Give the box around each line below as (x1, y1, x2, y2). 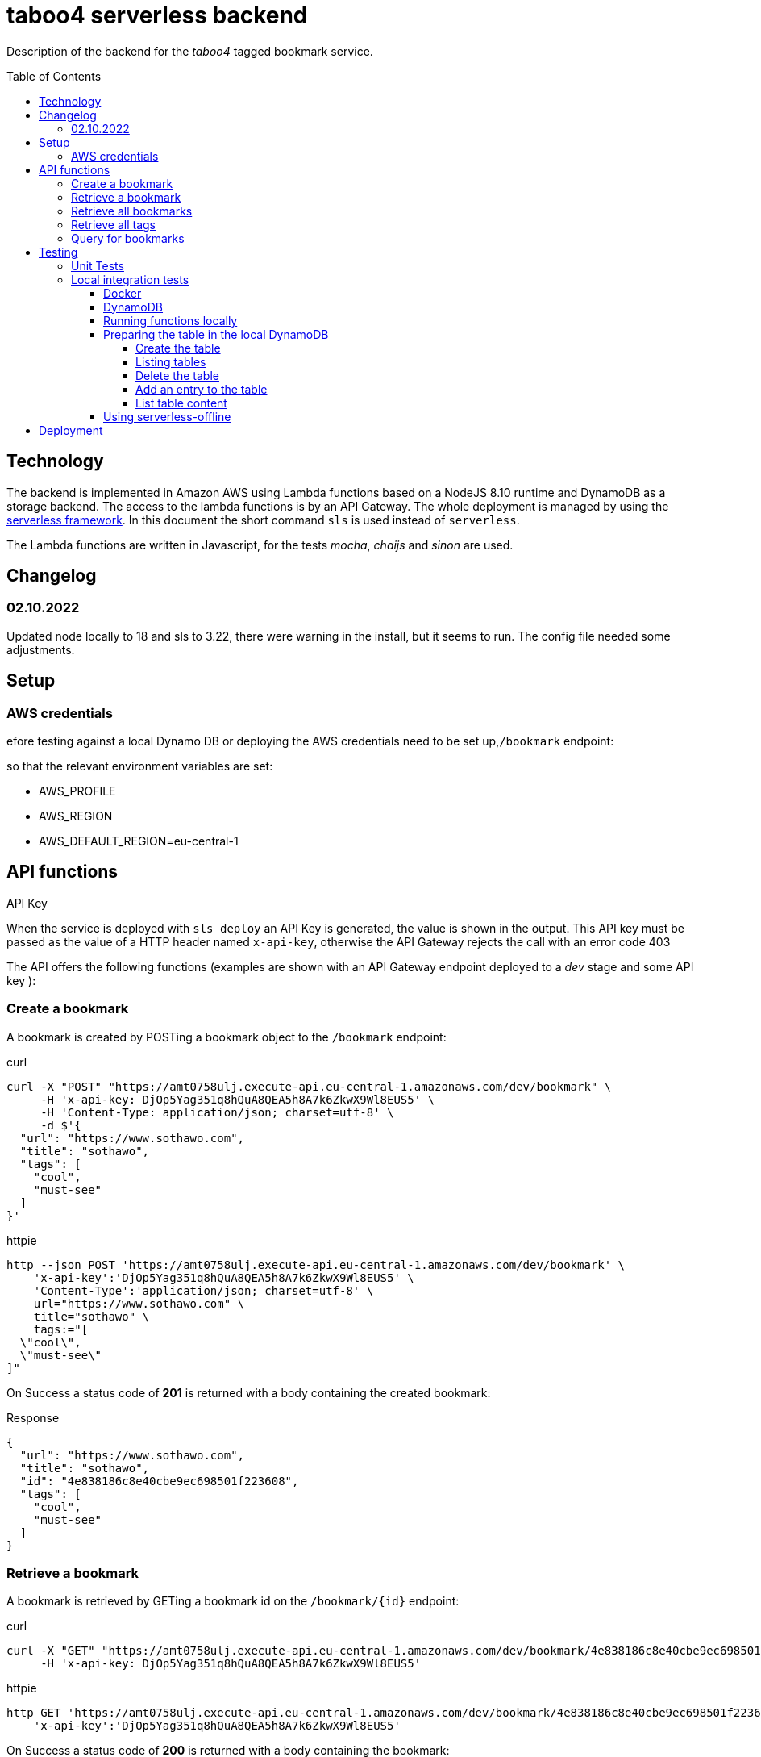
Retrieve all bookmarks (71, 203, 193, 218)
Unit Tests (71, 258, 124, 273)
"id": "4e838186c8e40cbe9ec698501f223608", (19, 1474, 299, 1488)
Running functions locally (103, 313, 238, 328)
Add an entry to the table (135, 382, 268, 396)
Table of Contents (6, 69, 102, 83)
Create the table (135, 340, 221, 355)
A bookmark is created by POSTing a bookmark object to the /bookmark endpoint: (6, 1029, 447, 1044)
